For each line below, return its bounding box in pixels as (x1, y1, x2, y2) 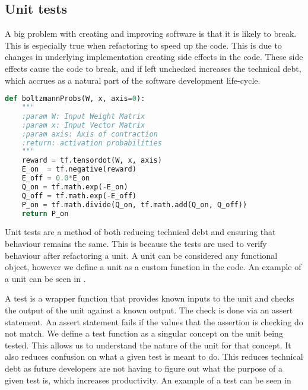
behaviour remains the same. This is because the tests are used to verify (5, 237, 267, 250)
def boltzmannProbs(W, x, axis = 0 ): (5, 94, 145, 103)
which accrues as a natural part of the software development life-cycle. (5, 74, 261, 86)
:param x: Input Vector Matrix (21, 121, 145, 129)
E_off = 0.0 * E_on (21, 174, 90, 183)
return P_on (21, 209, 69, 218)
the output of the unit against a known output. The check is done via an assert (5, 303, 293, 316)
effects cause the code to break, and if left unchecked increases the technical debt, (5, 62, 301, 74)
